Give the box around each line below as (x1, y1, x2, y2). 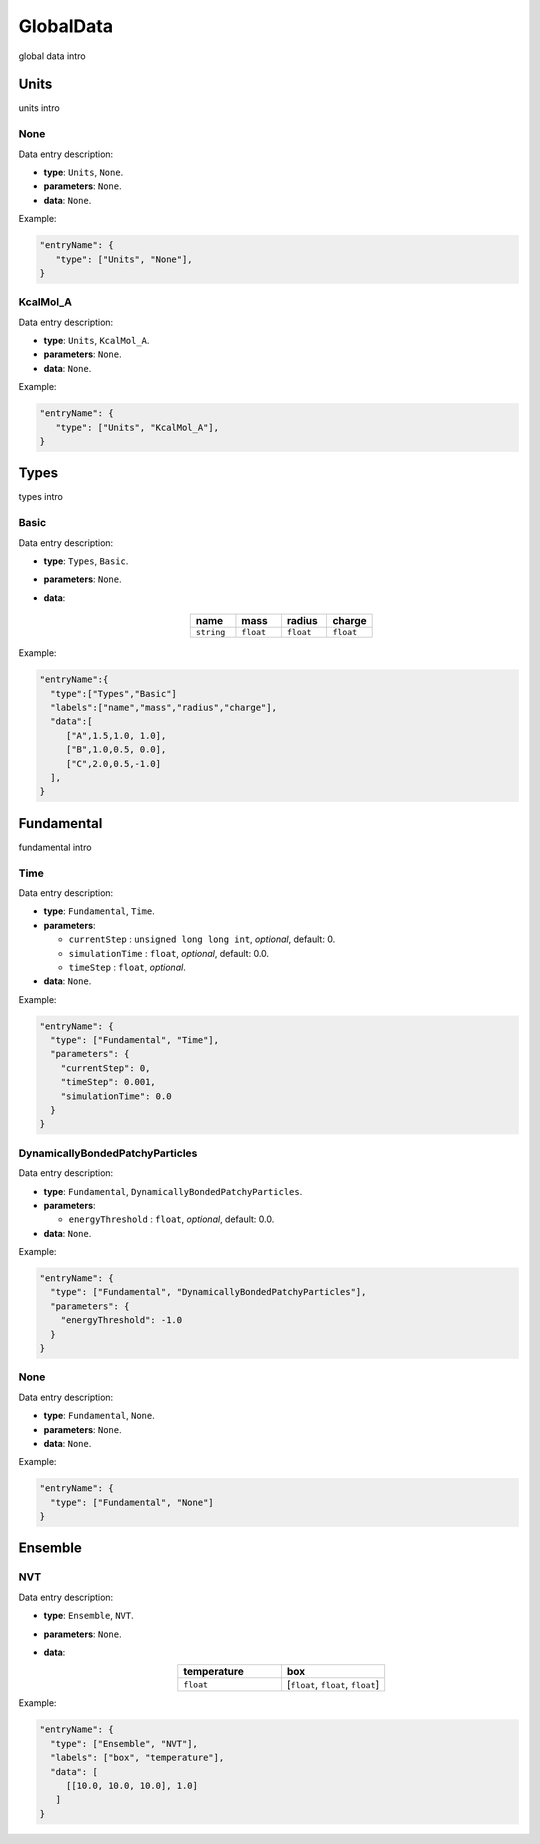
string (195, 627, 226, 638)
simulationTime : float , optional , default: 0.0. (68, 947, 270, 959)
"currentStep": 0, (60, 1062, 151, 1074)
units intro (18, 102, 60, 114)
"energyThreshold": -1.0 (60, 1315, 183, 1326)
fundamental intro (18, 841, 92, 853)
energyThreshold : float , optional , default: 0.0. (68, 1213, 275, 1225)
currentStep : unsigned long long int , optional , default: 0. (68, 933, 336, 945)
